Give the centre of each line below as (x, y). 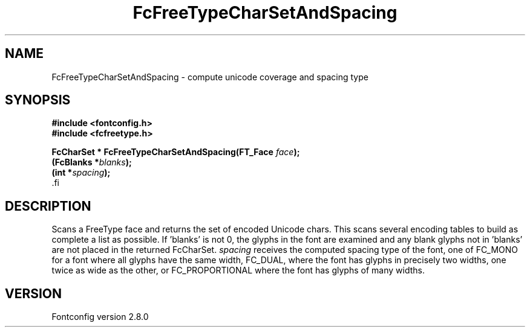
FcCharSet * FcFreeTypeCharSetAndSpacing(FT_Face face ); (176, 152)
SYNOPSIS (38, 100)
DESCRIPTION (48, 206)
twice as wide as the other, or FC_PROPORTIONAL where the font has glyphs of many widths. (238, 270)
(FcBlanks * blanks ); (92, 162)
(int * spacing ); (81, 173)
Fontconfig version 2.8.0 (100, 317)
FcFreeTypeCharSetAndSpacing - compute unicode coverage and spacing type (210, 77)
